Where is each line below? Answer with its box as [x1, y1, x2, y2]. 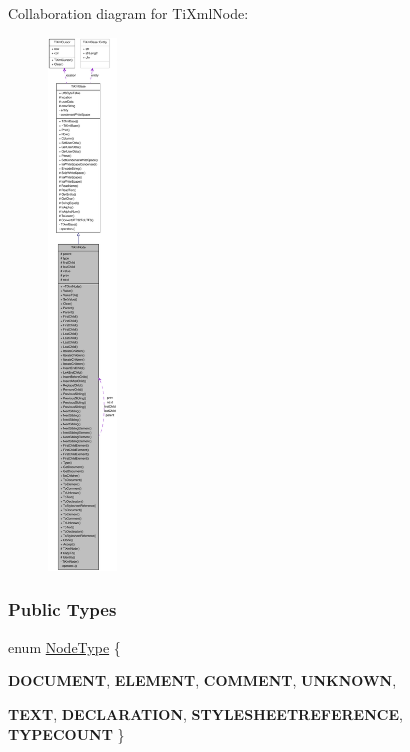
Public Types [8, 597, 117, 622]
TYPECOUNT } [8, 723, 125, 744]
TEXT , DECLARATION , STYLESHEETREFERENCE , [8, 703, 403, 724]
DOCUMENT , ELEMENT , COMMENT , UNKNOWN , [8, 670, 397, 691]
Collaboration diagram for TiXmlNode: [8, 3, 249, 23]
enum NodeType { [8, 636, 121, 657]
